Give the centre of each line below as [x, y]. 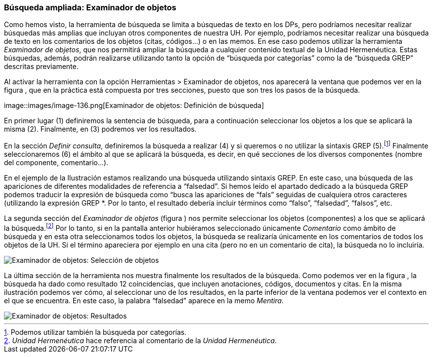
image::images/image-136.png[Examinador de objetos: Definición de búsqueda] [134, 106]
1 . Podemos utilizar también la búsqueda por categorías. [95, 332]
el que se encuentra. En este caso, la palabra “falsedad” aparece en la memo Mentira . [144, 300]
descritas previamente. [41, 67]
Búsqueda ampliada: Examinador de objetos [90, 7]
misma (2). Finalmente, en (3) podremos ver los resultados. [100, 129]
